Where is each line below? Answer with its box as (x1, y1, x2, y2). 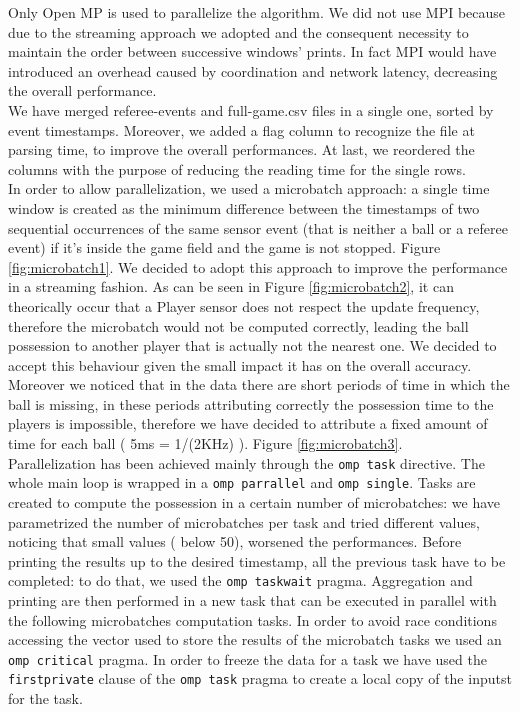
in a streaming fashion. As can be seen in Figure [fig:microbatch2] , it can (8, 276, 454, 297)
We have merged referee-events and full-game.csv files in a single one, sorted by (8, 99, 494, 120)
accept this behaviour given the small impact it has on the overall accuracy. (8, 354, 472, 375)
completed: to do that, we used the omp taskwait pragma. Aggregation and (8, 570, 473, 591)
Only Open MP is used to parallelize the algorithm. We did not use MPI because (8, 2, 506, 22)
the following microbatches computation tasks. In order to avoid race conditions (8, 609, 497, 630)
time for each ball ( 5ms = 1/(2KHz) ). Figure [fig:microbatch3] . (8, 433, 403, 454)
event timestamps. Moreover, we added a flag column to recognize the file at (8, 119, 475, 140)
